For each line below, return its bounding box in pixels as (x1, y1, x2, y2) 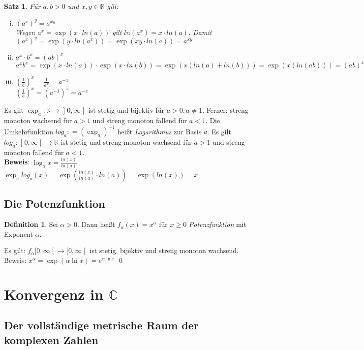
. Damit (188, 27, 212, 37)
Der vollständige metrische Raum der (4, 318, 199, 333)
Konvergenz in (4, 284, 104, 304)
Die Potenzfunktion (4, 196, 105, 211)
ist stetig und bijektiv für (88, 105, 165, 115)
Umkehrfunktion (4, 126, 54, 136)
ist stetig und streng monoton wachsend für (61, 137, 192, 147)
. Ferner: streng (202, 105, 248, 115)
